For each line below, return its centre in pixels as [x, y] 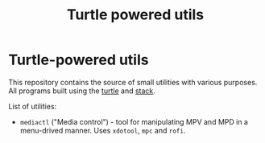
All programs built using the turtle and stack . [82, 91]
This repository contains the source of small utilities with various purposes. [133, 82]
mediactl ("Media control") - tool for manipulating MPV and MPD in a [134, 121]
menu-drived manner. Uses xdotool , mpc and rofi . [103, 130]
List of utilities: [33, 106]
